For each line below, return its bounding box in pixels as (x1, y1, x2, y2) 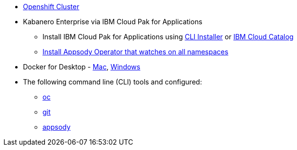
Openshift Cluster (23, 2, 80, 11)
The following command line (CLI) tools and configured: (23, 78, 202, 86)
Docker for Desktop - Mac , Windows (23, 63, 141, 71)
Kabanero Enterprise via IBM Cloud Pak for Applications (23, 17, 203, 26)
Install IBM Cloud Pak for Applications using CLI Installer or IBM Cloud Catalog (42, 33, 294, 41)
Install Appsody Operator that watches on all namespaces (42, 48, 229, 56)
